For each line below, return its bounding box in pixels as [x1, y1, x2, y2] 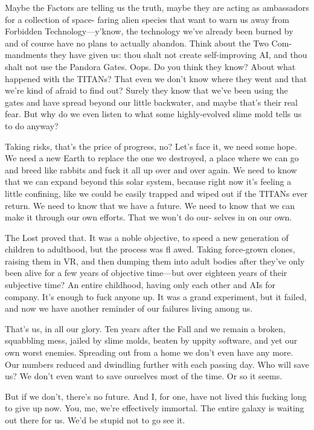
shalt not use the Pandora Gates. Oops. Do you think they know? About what [5, 60, 296, 72]
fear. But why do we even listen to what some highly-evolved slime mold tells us [5, 107, 302, 120]
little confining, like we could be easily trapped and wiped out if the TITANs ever [5, 187, 308, 199]
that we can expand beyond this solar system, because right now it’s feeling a [5, 175, 292, 188]
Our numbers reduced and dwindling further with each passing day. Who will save [5, 358, 309, 370]
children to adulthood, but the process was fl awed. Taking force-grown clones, [5, 243, 295, 255]
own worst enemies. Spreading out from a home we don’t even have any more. [5, 346, 293, 359]
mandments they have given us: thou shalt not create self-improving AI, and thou [5, 48, 307, 61]
